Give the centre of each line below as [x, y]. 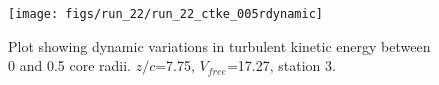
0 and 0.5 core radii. [69, 65]
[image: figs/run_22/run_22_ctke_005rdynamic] [165, 14]
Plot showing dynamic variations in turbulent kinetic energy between [219, 45]
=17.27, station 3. [281, 65]
